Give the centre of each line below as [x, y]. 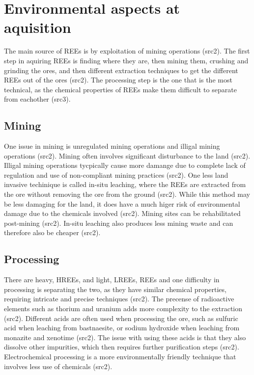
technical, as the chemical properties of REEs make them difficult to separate [120, 89]
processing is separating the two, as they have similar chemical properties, [115, 289]
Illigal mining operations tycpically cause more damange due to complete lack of [125, 165]
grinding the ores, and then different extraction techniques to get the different [121, 70]
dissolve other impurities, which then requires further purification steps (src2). [122, 347]
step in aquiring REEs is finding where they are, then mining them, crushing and [126, 60]
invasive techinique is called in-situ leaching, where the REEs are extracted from [125, 184]
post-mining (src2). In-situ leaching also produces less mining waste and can [119, 223]
